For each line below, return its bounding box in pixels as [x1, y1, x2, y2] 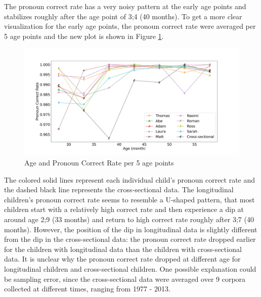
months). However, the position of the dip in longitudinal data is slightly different [4, 224, 257, 234]
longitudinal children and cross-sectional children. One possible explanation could [4, 263, 256, 274]
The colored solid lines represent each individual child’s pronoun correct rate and [4, 174, 255, 185]
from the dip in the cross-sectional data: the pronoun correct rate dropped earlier [4, 234, 256, 244]
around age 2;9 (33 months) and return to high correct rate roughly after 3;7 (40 [4, 214, 254, 224]
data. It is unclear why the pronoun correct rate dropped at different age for [4, 253, 241, 264]
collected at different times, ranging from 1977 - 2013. [4, 283, 170, 294]
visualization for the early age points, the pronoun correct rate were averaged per [4, 21, 256, 31]
